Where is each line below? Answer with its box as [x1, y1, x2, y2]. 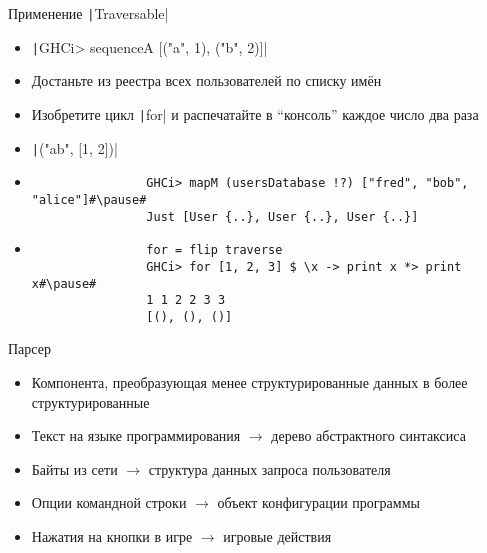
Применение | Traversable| [8, 3, 169, 23]
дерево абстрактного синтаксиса [271, 425, 466, 446]
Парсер [8, 338, 51, 359]
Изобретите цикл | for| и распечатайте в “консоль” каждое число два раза [31, 103, 479, 124]
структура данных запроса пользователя [148, 458, 391, 479]
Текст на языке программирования [31, 425, 241, 446]
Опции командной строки [31, 492, 187, 513]
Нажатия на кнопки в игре [31, 526, 193, 547]
